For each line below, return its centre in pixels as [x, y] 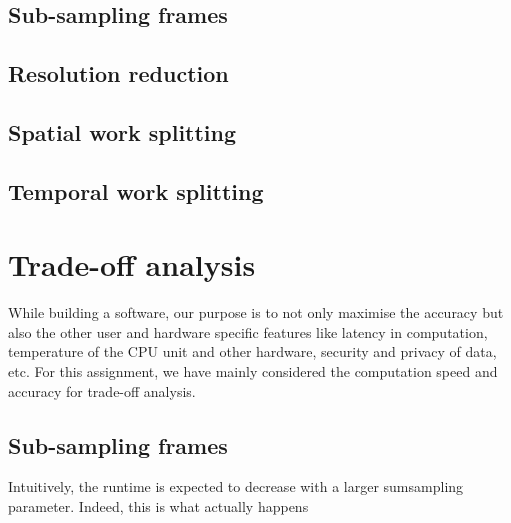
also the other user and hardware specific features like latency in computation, [248, 331]
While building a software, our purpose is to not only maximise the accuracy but [256, 312]
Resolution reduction [118, 73]
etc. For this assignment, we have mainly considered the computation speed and [253, 371]
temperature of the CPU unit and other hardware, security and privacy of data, [252, 351]
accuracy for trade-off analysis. [102, 390]
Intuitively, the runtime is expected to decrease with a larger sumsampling [236, 486]
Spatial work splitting [122, 131]
